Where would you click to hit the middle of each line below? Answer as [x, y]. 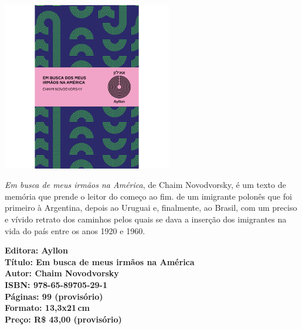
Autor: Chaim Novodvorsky [62, 273]
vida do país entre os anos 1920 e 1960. [75, 230]
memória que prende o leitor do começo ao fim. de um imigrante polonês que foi [148, 196]
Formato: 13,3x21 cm [47, 308]
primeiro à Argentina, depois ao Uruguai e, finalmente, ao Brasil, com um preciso [151, 208]
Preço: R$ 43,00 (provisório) [63, 319]
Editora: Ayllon [36, 250]
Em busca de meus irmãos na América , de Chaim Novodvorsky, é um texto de [145, 185]
